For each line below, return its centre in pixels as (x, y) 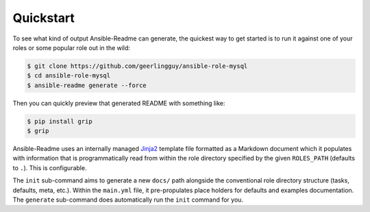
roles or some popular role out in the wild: (71, 47)
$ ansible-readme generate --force (87, 85)
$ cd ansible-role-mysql (69, 76)
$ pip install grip (60, 121)
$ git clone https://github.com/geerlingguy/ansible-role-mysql (137, 66)
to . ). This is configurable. (50, 167)
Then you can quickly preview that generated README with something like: (119, 103)
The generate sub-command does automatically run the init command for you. (128, 200)
